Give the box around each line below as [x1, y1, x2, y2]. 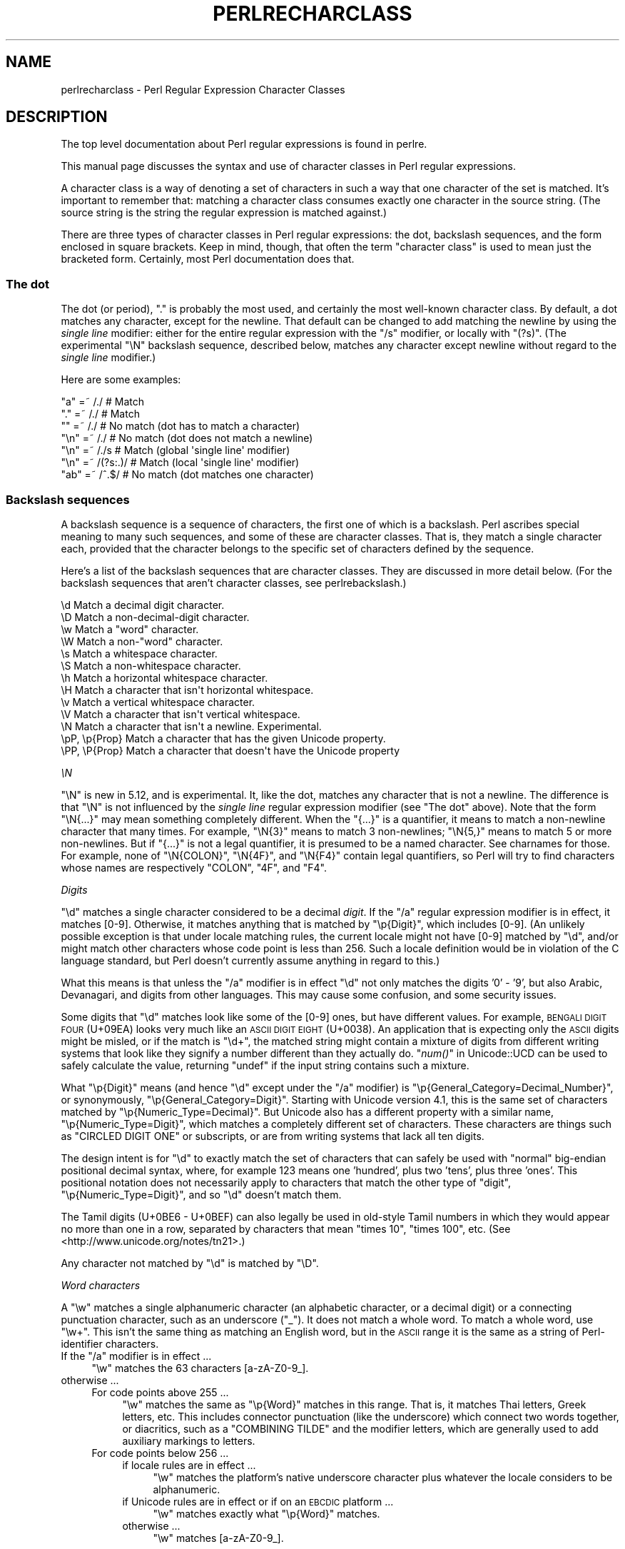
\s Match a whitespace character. [61, 647, 218, 660]
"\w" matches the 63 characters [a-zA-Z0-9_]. [91, 1361, 309, 1374]
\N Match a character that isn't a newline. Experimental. [61, 720, 322, 732]
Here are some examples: [61, 373, 181, 386]
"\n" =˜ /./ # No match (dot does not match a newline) [61, 432, 313, 445]
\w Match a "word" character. [61, 622, 199, 635]
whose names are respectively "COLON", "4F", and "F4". [61, 861, 327, 874]
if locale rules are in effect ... [122, 1458, 256, 1471]
